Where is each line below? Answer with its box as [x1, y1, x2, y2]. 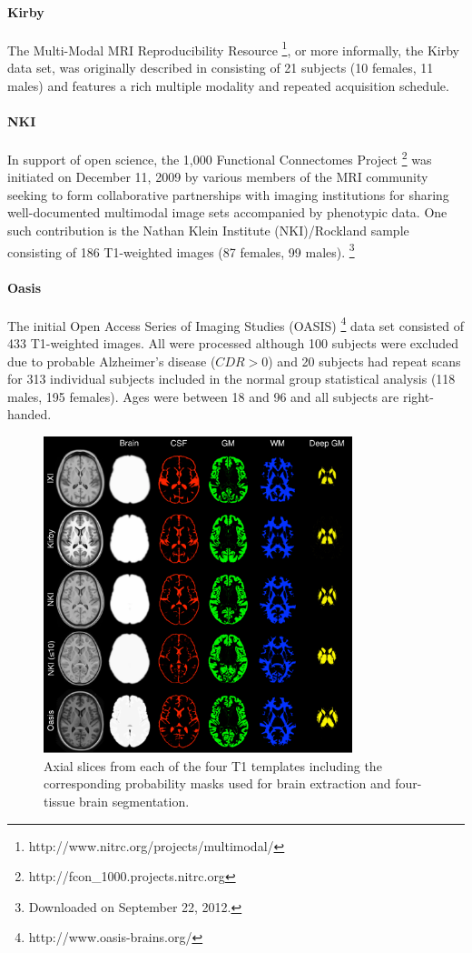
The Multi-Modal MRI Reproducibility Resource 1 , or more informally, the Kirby [7, 37, 459, 59]
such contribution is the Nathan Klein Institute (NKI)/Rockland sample [7, 221, 409, 240]
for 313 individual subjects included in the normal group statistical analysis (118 [7, 369, 456, 388]
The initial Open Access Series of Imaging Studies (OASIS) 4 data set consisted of [7, 313, 465, 335]
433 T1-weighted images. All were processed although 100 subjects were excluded [7, 333, 459, 352]
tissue [44, 792, 75, 811]
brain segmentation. [79, 792, 190, 811]
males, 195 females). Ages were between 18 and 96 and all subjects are [7, 386, 399, 406]
